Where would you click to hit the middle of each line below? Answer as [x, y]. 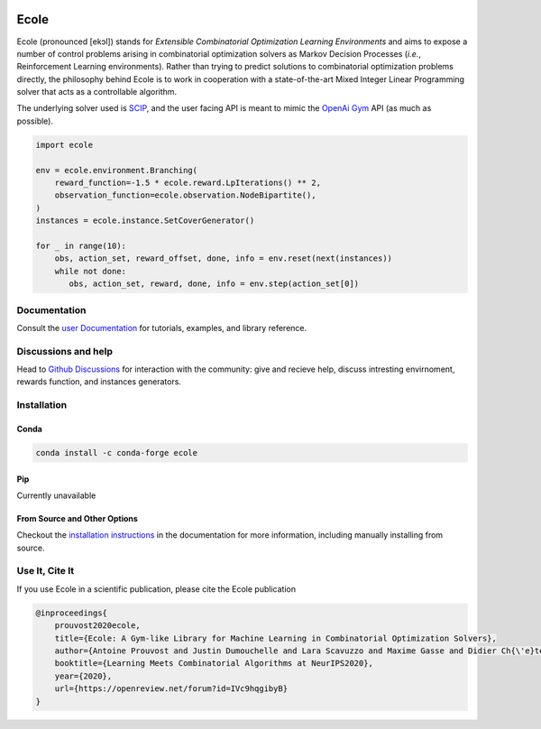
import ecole [64, 145]
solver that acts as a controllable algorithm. [97, 92]
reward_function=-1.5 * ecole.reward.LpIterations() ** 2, [188, 183]
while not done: [90, 271]
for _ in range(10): [81, 245]
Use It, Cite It [46, 571]
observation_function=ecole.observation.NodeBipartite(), [185, 195]
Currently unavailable [56, 495]
